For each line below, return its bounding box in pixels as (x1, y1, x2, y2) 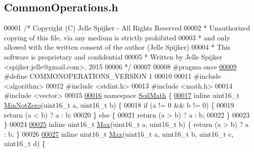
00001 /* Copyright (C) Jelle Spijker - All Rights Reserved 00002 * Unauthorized (4, 23, 251, 33)
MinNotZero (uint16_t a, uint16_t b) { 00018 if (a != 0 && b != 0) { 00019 (4, 99, 234, 110)
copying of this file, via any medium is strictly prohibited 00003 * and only (4, 32, 230, 42)
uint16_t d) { (4, 138, 46, 149)
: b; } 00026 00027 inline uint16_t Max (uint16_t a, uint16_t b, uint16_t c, (4, 128, 234, 139)
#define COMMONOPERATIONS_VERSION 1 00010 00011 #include (4, 71, 221, 81)
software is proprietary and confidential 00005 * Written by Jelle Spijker (4, 51, 222, 61)
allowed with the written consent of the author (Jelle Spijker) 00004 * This (4, 42, 230, 52)
